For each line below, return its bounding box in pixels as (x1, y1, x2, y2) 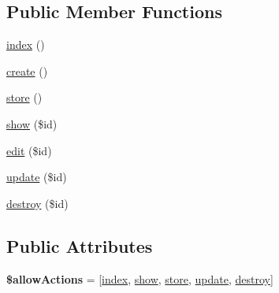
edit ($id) (6, 142, 52, 158)
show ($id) (6, 115, 58, 132)
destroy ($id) (6, 195, 69, 211)
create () (6, 62, 48, 79)
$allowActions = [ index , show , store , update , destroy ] (6, 270, 273, 287)
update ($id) (6, 169, 67, 185)
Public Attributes (6, 233, 153, 258)
